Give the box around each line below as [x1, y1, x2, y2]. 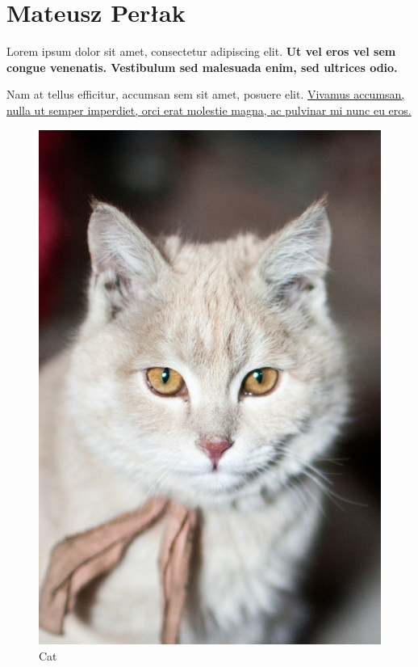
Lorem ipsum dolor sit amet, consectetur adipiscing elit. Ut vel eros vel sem [6, 43, 396, 60]
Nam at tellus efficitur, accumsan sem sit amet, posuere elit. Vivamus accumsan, [6, 86, 405, 103]
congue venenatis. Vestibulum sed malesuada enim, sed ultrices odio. [6, 58, 398, 75]
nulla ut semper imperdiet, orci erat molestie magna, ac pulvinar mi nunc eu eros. [6, 101, 412, 118]
